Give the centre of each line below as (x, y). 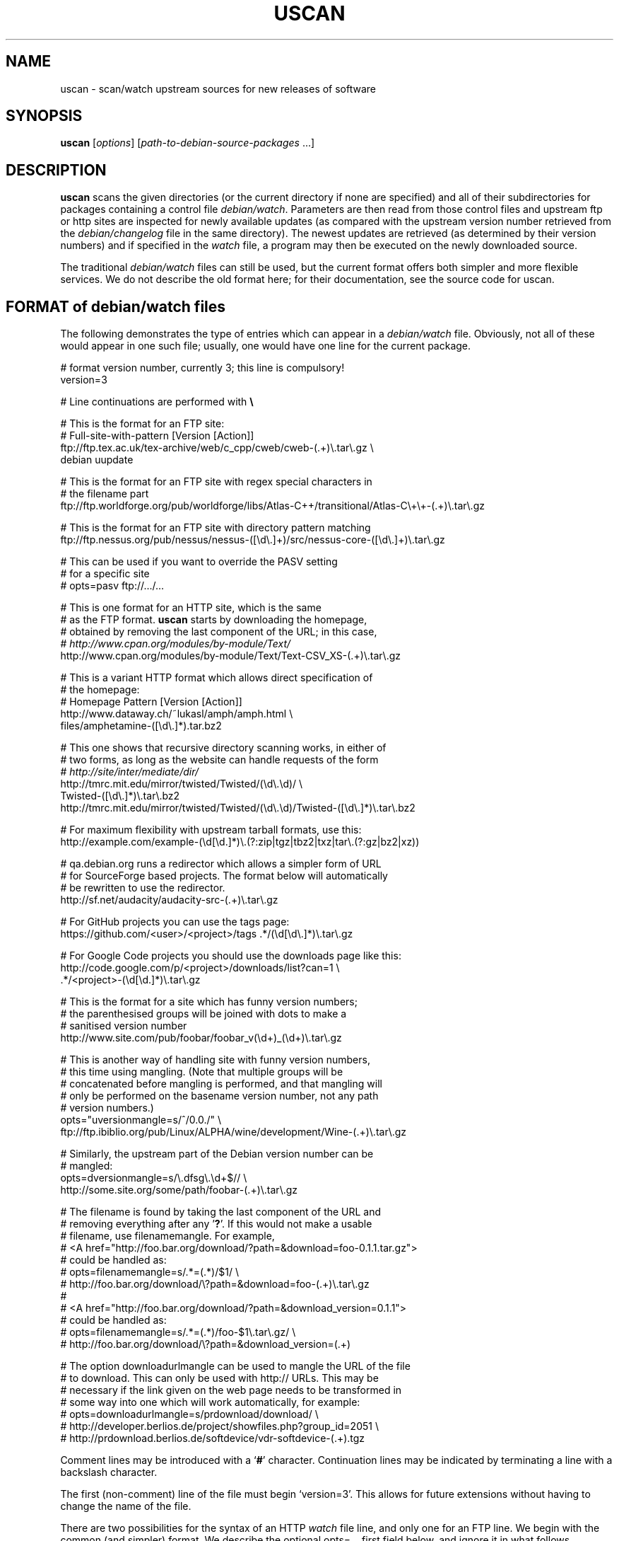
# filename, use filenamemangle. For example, (167, 1236)
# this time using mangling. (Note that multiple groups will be (202, 1072)
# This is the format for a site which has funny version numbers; (209, 1002)
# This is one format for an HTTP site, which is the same (191, 608)
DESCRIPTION (56, 170)
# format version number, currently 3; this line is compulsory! (202, 368)
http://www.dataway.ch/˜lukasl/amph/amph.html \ (177, 714)
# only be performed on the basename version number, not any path (219, 1096)
